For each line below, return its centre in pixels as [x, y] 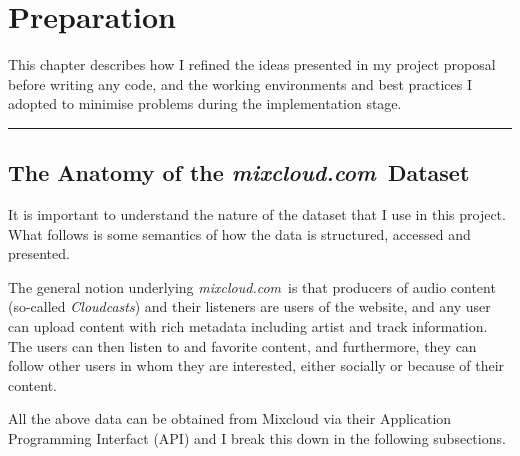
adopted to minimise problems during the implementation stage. [205, 103]
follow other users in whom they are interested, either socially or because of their [256, 365]
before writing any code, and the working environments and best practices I [240, 83]
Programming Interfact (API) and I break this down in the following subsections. [257, 438]
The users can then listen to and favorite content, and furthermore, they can [242, 345]
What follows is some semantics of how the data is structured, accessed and [239, 233]
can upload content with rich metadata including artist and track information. [248, 326]
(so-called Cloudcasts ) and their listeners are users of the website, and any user [249, 306]
